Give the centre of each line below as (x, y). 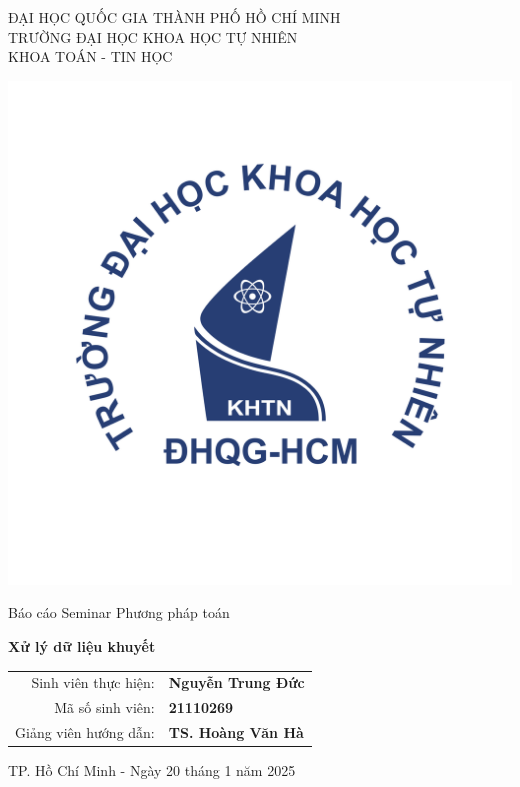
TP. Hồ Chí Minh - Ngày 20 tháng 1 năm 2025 (152, 770)
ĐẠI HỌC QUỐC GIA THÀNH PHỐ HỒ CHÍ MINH (174, 17)
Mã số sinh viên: (104, 707)
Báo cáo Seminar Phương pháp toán (119, 612)
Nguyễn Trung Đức (236, 682)
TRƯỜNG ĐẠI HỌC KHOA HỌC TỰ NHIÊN (153, 36)
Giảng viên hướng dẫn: (85, 732)
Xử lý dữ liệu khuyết (82, 645)
